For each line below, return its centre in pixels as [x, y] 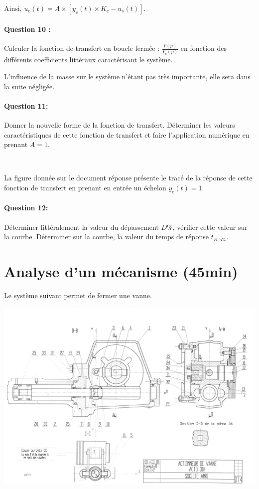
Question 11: [26, 105]
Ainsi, [13, 8]
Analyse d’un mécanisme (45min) [121, 271]
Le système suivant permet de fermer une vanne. [78, 295]
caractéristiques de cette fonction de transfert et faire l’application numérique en [127, 134]
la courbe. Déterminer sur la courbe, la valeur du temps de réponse [106, 237]
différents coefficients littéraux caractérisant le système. [88, 60]
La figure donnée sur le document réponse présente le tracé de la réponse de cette [128, 178]
